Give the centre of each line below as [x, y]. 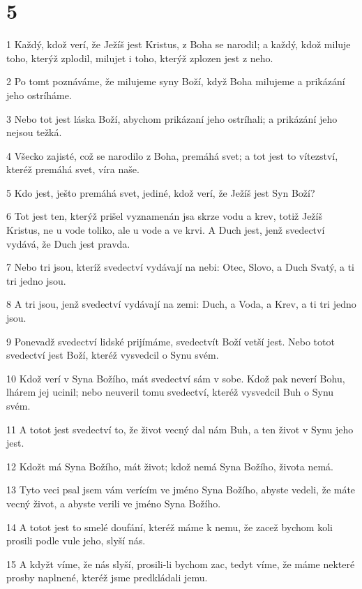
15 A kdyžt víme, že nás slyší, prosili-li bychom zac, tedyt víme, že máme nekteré [181, 564]
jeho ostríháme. [39, 95]
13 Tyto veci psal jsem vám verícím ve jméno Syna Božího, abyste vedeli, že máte [181, 490]
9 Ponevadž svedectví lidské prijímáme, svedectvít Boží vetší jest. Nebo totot [171, 341]
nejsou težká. [34, 132]
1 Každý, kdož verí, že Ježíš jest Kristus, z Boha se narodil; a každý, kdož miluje [179, 44]
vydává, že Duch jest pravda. [68, 243]
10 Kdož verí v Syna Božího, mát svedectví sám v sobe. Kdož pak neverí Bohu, [176, 378]
